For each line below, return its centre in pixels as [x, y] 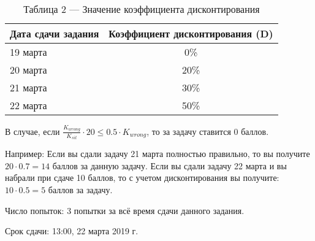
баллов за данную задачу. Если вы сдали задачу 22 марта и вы [169, 165]
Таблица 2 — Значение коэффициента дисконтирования [142, 9]
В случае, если [32, 131]
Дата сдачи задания [55, 33]
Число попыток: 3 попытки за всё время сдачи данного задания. [125, 210]
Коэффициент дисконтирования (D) [191, 33]
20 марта [28, 70]
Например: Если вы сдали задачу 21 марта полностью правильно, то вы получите [157, 154]
